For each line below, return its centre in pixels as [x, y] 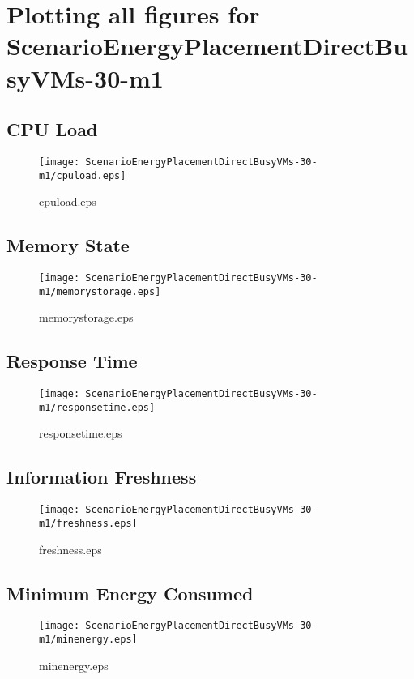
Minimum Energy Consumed [130, 593]
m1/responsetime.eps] [97, 407]
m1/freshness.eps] [88, 523]
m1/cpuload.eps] [83, 175]
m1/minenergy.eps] [88, 640]
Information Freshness [102, 477]
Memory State [68, 245]
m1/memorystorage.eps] [100, 291]
